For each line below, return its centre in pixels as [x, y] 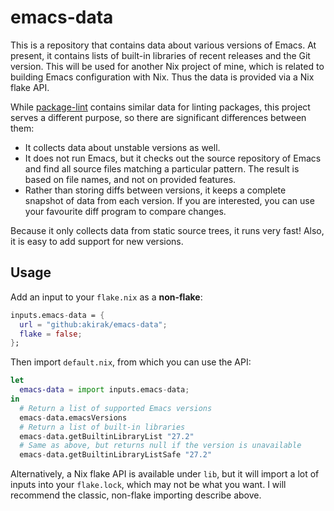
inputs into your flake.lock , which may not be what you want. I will [148, 485]
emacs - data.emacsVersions [73, 417]
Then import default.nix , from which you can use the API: [131, 362]
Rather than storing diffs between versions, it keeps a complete [155, 190]
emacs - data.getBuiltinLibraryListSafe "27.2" [116, 455]
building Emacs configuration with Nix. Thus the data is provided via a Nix [162, 77]
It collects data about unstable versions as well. [122, 147]
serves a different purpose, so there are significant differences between [158, 117]
